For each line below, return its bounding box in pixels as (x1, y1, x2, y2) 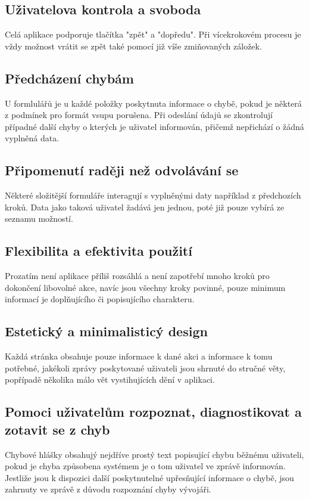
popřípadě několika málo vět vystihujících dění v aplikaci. (5, 373, 215, 386)
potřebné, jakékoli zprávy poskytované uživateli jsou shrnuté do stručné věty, (5, 361, 286, 374)
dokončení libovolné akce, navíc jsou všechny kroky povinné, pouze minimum (5, 281, 286, 293)
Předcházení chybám (5, 69, 134, 87)
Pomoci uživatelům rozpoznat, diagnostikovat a (5, 402, 302, 421)
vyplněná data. (5, 132, 60, 144)
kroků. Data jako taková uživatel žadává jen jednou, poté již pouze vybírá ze (5, 200, 285, 213)
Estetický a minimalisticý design (5, 322, 208, 340)
